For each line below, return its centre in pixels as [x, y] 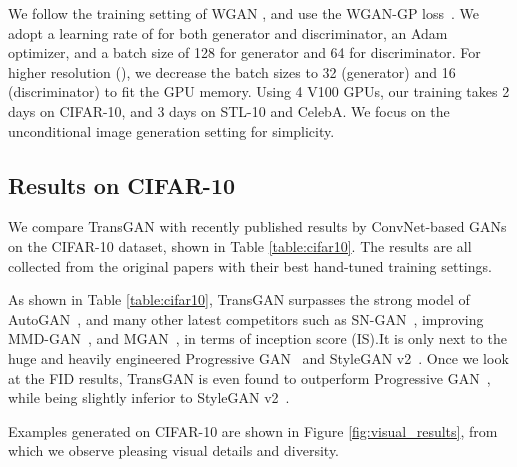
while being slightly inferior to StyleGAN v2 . [149, 397]
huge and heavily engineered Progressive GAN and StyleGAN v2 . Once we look [258, 357]
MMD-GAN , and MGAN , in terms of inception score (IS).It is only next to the [257, 338]
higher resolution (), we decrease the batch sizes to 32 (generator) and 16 [232, 71]
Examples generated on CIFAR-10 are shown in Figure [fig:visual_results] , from [253, 430]
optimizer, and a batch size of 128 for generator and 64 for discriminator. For [244, 52]
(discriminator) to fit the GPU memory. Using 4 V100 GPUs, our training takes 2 [259, 91]
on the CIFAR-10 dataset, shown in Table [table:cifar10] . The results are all [240, 245]
